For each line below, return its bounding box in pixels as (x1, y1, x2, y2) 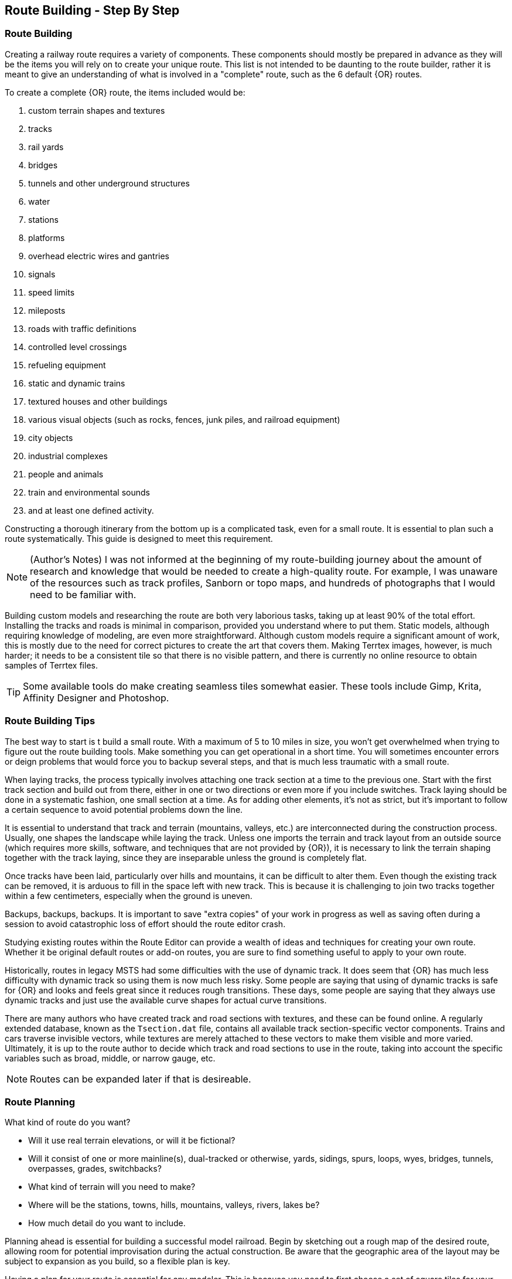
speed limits (28, 287, 75, 297)
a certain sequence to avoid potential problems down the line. (5, 804, 243, 815)
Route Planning (5, 1095, 76, 1108)
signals (28, 269, 56, 279)
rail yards (28, 141, 64, 152)
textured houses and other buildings (28, 396, 168, 406)
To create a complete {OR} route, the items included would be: (5, 87, 245, 97)
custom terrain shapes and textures (28, 105, 165, 116)
